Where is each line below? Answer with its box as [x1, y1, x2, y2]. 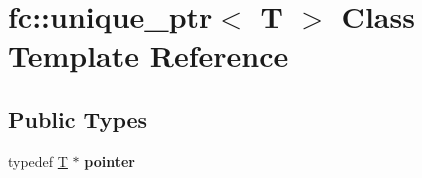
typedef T [8, 150, 68, 171]
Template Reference [8, 35, 289, 76]
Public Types [8, 103, 148, 134]
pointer [84, 150, 135, 171]
